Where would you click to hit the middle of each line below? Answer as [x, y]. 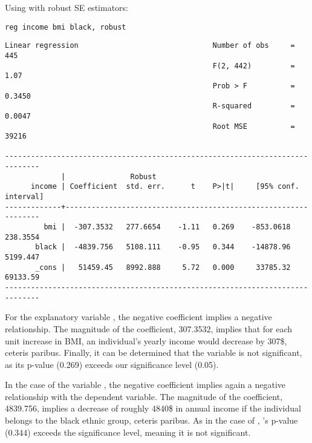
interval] [24, 197]
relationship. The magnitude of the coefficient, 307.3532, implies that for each [149, 328]
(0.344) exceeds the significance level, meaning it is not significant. [128, 432]
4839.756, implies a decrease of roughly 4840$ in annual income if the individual [153, 408]
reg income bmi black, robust [66, 27]
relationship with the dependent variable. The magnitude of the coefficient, [144, 396]
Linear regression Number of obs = [150, 46]
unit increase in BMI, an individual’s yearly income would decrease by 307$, [146, 340]
